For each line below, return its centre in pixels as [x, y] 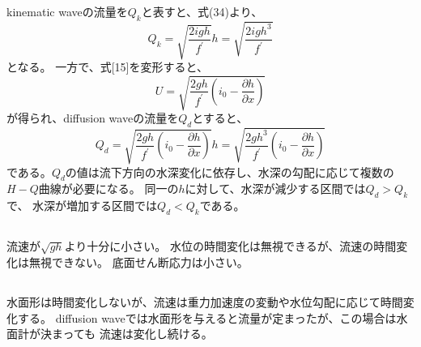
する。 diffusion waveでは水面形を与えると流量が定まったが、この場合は [207, 317]
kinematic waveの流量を [67, 12]
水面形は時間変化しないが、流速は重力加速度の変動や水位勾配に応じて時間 [205, 302]
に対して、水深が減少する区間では [275, 188]
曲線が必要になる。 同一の [108, 188]
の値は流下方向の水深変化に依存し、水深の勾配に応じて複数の [230, 171]
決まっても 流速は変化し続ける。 [126, 334]
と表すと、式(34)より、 [202, 12]
